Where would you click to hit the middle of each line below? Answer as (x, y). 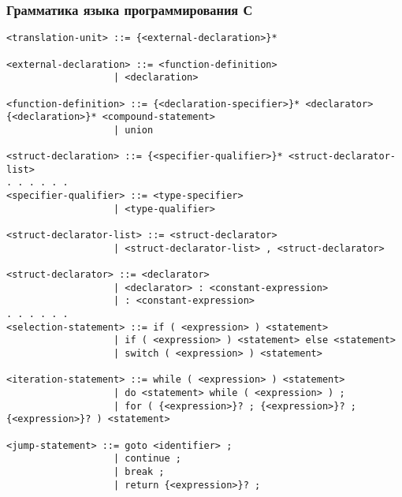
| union (134, 130)
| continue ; (147, 459)
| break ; (139, 471)
